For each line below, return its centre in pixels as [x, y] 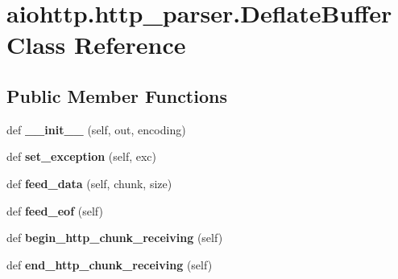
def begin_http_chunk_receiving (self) [115, 238]
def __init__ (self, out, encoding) [96, 129]
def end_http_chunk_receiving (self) [110, 264]
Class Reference [96, 45]
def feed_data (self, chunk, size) [89, 183]
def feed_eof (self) [55, 210]
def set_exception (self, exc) [82, 156]
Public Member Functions [117, 95]
